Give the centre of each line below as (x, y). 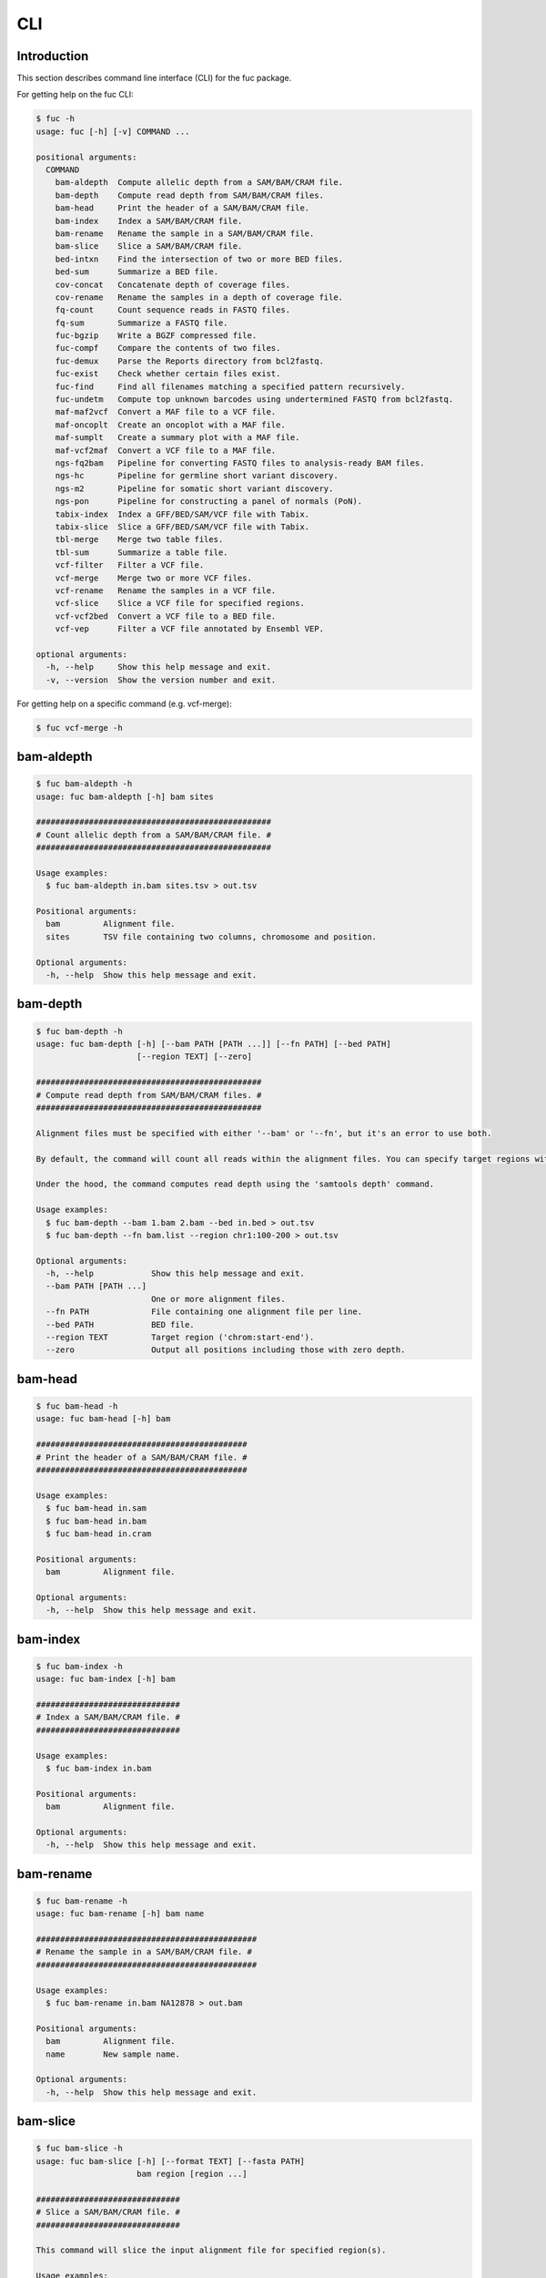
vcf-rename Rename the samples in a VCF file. (166, 590)
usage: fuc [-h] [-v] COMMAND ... (113, 131)
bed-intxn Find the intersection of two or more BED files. (199, 259)
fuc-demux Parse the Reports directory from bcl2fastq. (190, 361)
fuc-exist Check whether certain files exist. (168, 374)
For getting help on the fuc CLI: (75, 95)
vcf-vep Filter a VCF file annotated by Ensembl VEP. (190, 629)
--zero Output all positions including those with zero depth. (226, 1350)
